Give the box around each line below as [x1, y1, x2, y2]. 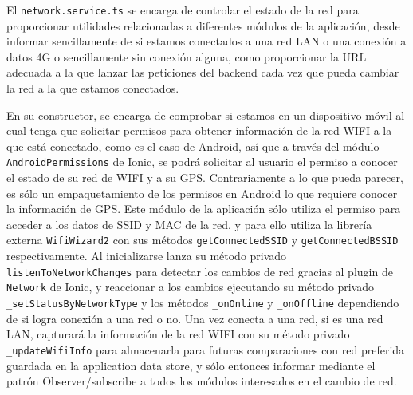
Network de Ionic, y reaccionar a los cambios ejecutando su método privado [6, 278, 375, 295]
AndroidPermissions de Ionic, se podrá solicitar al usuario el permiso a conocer [6, 153, 398, 170]
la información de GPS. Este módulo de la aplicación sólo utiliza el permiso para [6, 200, 401, 217]
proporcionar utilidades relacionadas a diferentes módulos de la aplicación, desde [6, 17, 400, 34]
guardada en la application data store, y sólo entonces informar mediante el [6, 357, 376, 373]
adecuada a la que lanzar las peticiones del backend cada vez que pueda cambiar [6, 64, 399, 81]
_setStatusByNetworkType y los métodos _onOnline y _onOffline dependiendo [6, 294, 399, 310]
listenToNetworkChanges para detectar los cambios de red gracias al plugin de [6, 263, 393, 279]
